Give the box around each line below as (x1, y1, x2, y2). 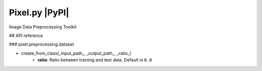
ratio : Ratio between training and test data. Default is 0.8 (37, 57, 152, 63)
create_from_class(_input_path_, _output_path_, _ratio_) (21, 50, 131, 56)
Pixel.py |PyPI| (9, 7, 69, 18)
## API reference (9, 33, 43, 38)
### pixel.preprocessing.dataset (9, 41, 74, 47)
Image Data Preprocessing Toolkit (9, 24, 77, 30)
